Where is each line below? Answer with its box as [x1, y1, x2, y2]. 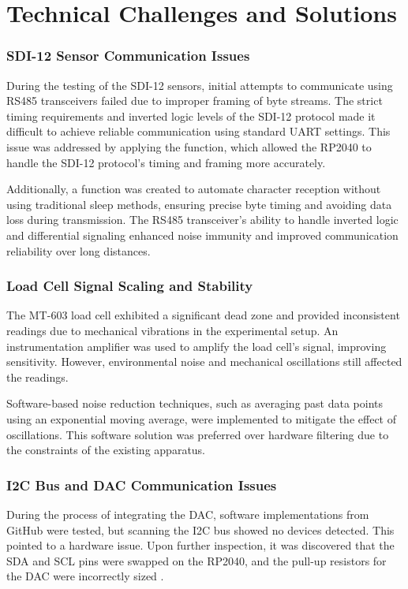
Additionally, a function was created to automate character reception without [6, 181, 381, 197]
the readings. [6, 368, 69, 385]
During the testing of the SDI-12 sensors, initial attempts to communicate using [6, 76, 393, 93]
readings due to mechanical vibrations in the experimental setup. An [6, 322, 339, 338]
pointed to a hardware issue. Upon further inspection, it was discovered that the [6, 537, 395, 554]
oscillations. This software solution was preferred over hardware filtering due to [6, 426, 389, 442]
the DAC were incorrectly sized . [6, 568, 164, 584]
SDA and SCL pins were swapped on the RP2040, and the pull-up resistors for [6, 552, 387, 568]
